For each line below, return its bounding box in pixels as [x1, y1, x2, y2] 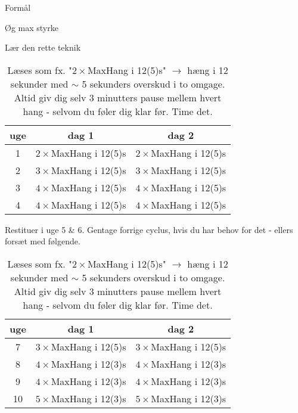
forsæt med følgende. [5, 235, 80, 247]
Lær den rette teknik [5, 41, 81, 54]
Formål [5, 1, 31, 13]
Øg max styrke [5, 21, 58, 33]
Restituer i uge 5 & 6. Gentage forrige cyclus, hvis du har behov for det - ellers [5, 223, 293, 235]
